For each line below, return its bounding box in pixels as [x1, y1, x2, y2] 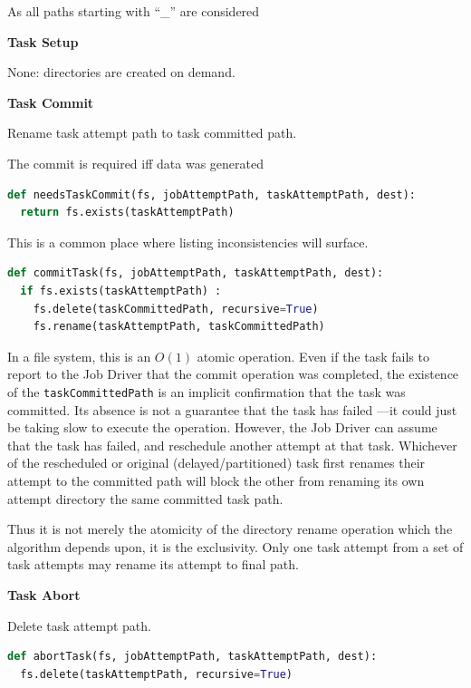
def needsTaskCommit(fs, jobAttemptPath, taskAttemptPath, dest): [7, 188, 417, 201]
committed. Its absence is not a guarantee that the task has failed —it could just [7, 400, 457, 419]
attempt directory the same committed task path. [7, 489, 284, 508]
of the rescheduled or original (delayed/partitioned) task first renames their [7, 453, 426, 472]
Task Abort [7, 585, 81, 604]
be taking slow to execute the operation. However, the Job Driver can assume [7, 418, 437, 437]
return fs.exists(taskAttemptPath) [20, 206, 235, 219]
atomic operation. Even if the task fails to [197, 346, 429, 365]
